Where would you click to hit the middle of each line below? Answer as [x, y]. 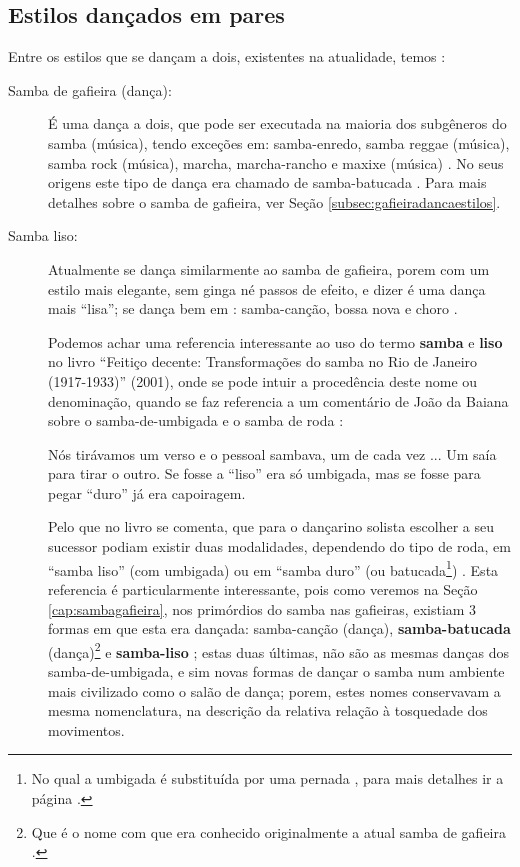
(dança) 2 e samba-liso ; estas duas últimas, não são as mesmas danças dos [279, 650]
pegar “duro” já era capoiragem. [147, 492]
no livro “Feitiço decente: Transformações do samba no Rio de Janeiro [263, 361]
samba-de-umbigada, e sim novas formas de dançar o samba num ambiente [276, 670]
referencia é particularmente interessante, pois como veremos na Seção [263, 588]
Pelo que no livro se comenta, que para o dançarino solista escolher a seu [271, 526]
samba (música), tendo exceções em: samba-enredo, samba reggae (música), [279, 142]
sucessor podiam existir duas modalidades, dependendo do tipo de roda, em [279, 546]
